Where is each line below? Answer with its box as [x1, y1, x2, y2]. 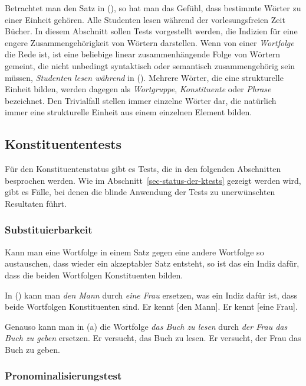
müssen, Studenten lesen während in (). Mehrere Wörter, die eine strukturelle [5, 71, 284, 83]
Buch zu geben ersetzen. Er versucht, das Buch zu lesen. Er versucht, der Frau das [5, 332, 301, 344]
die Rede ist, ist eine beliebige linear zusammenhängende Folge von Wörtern [5, 48, 280, 60]
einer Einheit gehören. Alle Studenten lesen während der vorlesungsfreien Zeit [5, 13, 285, 25]
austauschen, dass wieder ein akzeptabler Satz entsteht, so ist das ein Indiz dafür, [5, 257, 300, 270]
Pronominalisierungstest [5, 368, 122, 383]
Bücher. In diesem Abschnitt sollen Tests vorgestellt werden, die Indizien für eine [5, 25, 298, 37]
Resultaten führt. [5, 197, 67, 209]
